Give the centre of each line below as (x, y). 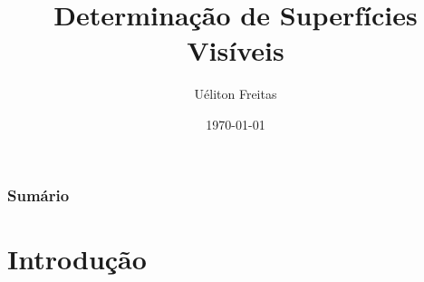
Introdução (77, 258)
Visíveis (236, 50)
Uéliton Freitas (236, 94)
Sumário (39, 194)
